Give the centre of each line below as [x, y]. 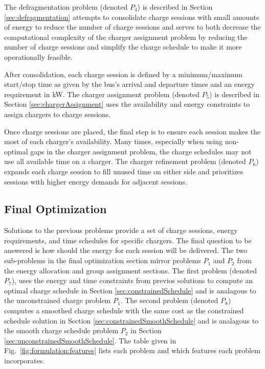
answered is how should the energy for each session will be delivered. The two [126, 250]
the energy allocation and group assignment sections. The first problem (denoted [131, 270]
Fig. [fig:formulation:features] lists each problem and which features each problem [132, 350]
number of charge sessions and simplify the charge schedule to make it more [123, 47]
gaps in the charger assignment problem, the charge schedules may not [141, 151]
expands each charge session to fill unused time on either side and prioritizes [124, 171]
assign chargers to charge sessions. [58, 114]
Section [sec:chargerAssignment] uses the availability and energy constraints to [127, 104]
